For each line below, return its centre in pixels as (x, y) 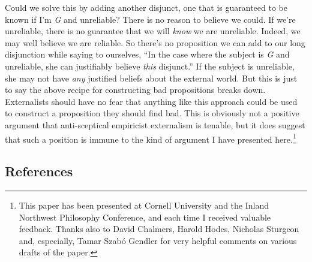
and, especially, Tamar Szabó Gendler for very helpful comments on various (158, 240)
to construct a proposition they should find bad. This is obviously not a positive (152, 113)
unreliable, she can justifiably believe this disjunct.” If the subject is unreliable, (150, 66)
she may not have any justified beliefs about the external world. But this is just (151, 78)
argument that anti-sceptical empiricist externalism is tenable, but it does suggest (155, 124)
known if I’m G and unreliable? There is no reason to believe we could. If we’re (150, 19)
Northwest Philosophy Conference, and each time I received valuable (145, 217)
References (39, 171)
